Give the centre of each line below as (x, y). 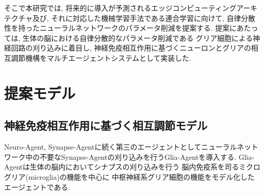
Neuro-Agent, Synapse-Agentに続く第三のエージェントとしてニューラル (121, 147)
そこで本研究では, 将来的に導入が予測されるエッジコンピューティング (120, 8)
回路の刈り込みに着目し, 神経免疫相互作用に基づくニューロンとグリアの (131, 48)
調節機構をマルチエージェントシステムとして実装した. (101, 57)
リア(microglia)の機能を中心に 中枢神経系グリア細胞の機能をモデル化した (133, 176)
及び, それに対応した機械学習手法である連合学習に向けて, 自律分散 (144, 18)
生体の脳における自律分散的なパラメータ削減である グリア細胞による (138, 38)
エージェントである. (37, 187)
